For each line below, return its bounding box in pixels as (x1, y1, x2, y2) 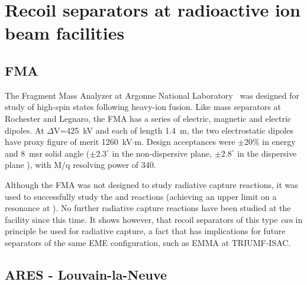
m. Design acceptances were (134, 135, 235, 148)
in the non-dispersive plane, (112, 147, 212, 159)
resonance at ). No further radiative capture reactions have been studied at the (5, 202, 291, 214)
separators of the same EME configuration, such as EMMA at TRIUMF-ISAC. (5, 236, 291, 248)
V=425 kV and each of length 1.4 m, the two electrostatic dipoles (53, 124, 293, 136)
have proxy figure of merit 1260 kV (5, 135, 133, 148)
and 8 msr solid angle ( (5, 147, 90, 159)
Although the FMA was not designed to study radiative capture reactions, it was (5, 178, 298, 190)
